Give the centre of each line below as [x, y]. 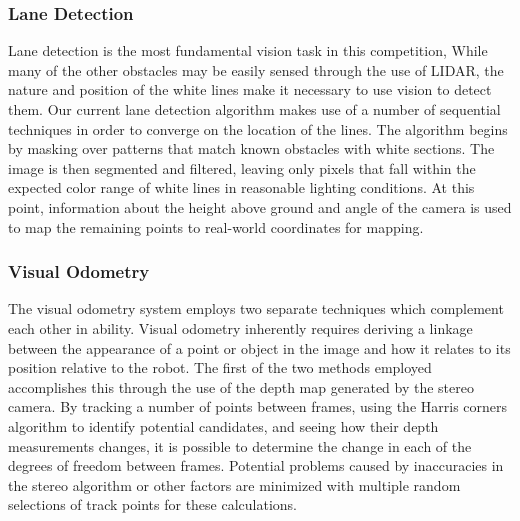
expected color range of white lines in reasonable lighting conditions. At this [241, 187]
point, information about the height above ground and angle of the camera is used [260, 206]
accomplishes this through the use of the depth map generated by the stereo [241, 386]
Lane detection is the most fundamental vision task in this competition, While [248, 50]
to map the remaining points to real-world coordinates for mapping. [216, 226]
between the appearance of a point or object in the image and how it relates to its [259, 347]
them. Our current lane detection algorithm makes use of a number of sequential [254, 109]
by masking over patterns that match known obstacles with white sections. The [251, 148]
